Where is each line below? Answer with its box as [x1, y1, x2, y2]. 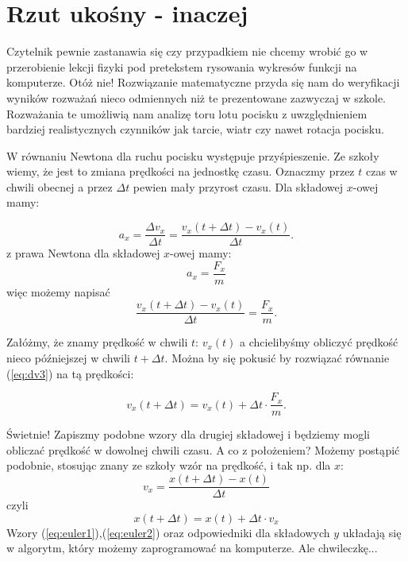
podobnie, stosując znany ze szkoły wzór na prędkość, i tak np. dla [6, 457, 331, 474]
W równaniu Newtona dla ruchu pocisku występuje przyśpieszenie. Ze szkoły [6, 147, 379, 164]
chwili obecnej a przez [6, 178, 113, 195]
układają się [342, 524, 402, 540]
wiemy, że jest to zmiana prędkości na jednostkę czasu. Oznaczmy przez [6, 163, 355, 180]
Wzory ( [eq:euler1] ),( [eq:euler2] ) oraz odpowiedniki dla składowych [6, 524, 330, 540]
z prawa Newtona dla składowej [6, 245, 160, 261]
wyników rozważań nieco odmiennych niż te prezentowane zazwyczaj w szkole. [6, 89, 387, 106]
